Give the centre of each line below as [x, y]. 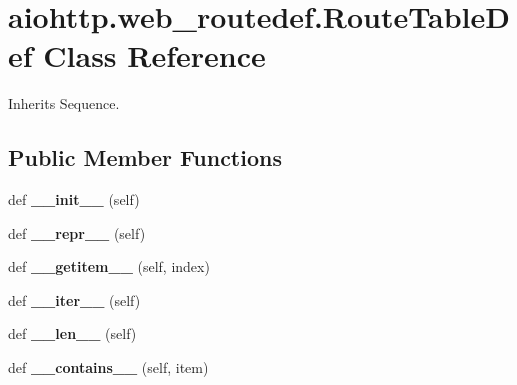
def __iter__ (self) [74, 299]
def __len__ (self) [72, 333]
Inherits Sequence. [64, 103]
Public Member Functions [145, 157]
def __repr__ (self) [77, 232]
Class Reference [154, 55]
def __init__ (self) [74, 199]
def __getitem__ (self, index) [109, 266]
